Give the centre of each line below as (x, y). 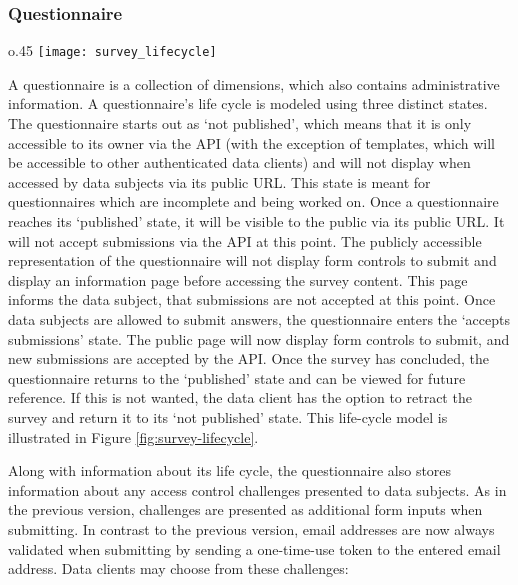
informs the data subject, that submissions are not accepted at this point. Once (252, 299)
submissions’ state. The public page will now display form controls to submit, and (259, 338)
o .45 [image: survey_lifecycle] (112, 50)
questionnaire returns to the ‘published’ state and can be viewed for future (237, 377)
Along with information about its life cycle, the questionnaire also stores (230, 470)
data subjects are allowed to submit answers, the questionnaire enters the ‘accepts (259, 319)
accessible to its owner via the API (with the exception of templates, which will (251, 142)
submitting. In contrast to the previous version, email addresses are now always (251, 528)
